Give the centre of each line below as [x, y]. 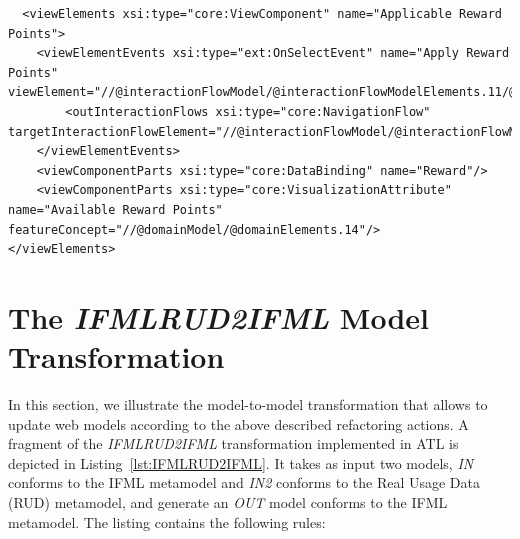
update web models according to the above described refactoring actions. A [238, 423]
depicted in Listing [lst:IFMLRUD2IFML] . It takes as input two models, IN [241, 462]
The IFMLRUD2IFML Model [218, 317]
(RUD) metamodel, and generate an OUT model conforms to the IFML [228, 502]
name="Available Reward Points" [115, 209]
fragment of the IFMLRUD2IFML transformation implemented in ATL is [233, 443]
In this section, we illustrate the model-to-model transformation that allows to [248, 404]
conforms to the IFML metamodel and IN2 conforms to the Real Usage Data [244, 482]
